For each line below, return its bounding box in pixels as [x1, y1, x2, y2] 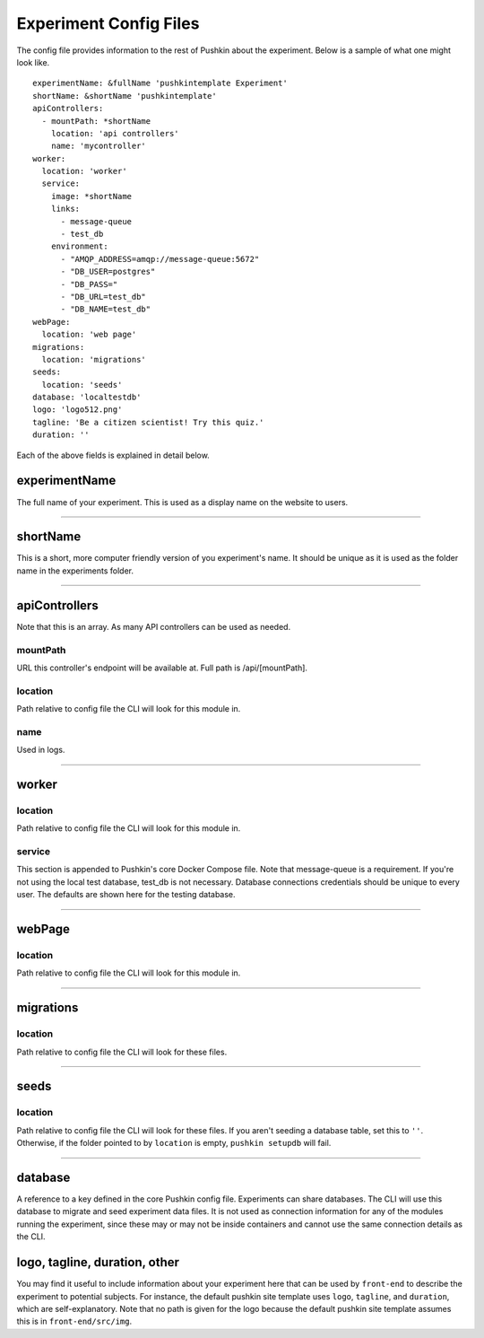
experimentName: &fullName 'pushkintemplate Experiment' [32, 78, 289, 89]
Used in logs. [16, 745, 65, 756]
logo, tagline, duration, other [16, 1255, 179, 1270]
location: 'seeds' [41, 380, 123, 389]
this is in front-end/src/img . [16, 1316, 133, 1327]
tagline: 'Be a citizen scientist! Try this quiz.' [32, 417, 264, 427]
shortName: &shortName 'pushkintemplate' [32, 91, 217, 101]
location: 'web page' [41, 329, 137, 340]
